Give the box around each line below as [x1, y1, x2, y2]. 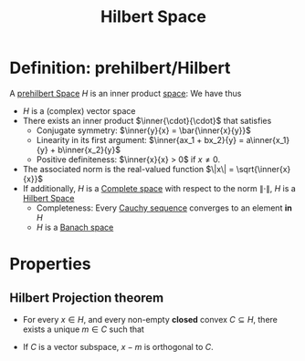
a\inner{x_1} [246, 134, 290, 145]
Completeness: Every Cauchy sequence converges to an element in [36, 202, 292, 213]
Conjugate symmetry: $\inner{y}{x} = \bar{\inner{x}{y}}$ [36, 125, 251, 136]
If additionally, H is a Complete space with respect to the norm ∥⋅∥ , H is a [22, 182, 297, 193]
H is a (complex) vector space [22, 105, 136, 116]
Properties [9, 253, 91, 274]
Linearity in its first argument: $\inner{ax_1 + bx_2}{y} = [36, 134, 245, 145]
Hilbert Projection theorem [9, 290, 164, 305]
